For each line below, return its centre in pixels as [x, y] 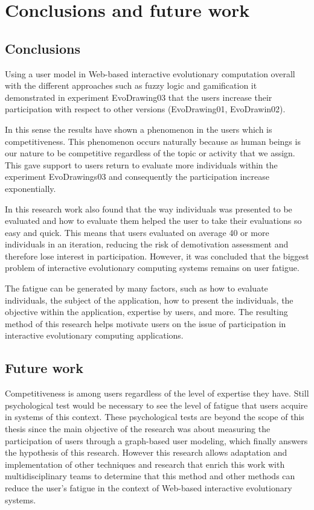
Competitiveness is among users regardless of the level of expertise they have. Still [157, 393]
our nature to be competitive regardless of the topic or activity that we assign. [150, 153]
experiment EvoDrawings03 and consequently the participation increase [137, 177]
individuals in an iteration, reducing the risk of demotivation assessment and [147, 244]
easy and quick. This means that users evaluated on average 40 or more [137, 232]
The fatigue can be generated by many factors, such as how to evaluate [136, 288]
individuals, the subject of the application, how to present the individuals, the [149, 300]
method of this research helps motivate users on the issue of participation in [146, 323]
